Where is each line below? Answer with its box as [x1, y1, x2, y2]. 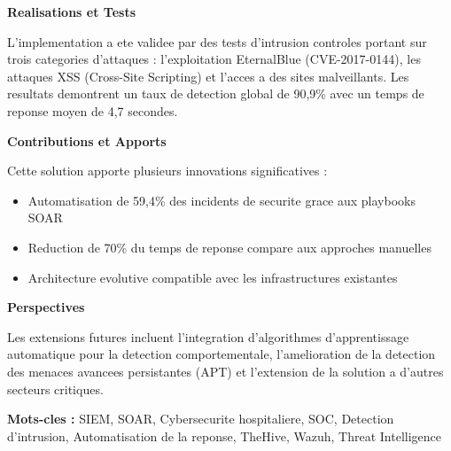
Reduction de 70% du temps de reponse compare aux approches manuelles [27, 237, 432, 256]
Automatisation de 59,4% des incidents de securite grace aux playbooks [27, 191, 416, 209]
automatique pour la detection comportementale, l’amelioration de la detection [7, 345, 436, 363]
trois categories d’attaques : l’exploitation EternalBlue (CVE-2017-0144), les [7, 50, 421, 68]
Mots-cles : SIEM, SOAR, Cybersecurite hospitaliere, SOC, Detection [7, 409, 394, 428]
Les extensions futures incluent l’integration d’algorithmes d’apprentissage [7, 327, 409, 346]
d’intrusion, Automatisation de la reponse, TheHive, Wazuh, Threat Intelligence [7, 426, 441, 445]
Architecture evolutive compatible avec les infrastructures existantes [27, 268, 398, 286]
